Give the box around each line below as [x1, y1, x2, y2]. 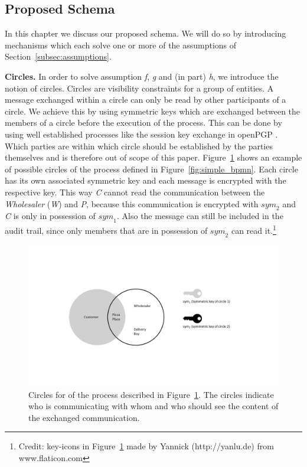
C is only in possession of [5, 210, 96, 222]
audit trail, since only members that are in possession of [5, 224, 208, 236]
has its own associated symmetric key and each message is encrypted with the [5, 174, 286, 187]
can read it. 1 [231, 223, 276, 236]
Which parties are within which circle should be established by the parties [5, 139, 273, 152]
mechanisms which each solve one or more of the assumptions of [5, 38, 237, 51]
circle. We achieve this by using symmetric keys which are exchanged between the [5, 104, 301, 117]
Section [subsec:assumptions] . [5, 50, 112, 63]
